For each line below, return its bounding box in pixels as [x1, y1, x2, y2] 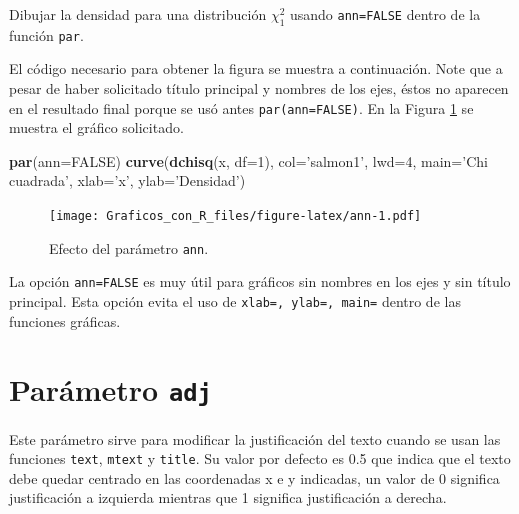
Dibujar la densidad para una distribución [9, 4, 267, 24]
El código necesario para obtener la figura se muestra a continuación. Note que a [9, 58, 503, 79]
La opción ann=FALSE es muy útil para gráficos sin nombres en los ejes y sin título [9, 271, 511, 292]
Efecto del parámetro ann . [49, 237, 209, 258]
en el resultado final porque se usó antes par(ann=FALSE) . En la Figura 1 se [9, 97, 474, 118]
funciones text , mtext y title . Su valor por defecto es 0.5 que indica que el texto [9, 448, 511, 469]
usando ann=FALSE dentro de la [289, 4, 481, 24]
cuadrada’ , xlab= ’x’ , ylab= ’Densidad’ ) [9, 170, 246, 191]
